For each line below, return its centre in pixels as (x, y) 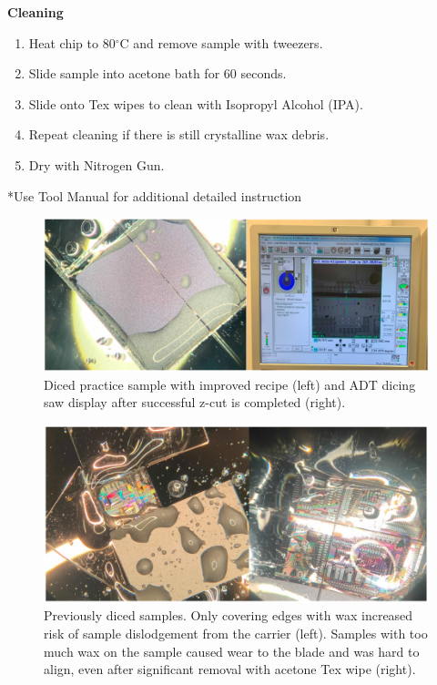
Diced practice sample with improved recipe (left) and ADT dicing (230, 384)
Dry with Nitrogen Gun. (97, 164)
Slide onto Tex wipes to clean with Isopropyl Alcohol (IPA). (196, 103)
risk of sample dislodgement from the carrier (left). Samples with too (236, 633)
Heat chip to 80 (72, 42)
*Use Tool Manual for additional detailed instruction (155, 195)
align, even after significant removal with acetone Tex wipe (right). (230, 669)
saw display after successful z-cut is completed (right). (195, 402)
